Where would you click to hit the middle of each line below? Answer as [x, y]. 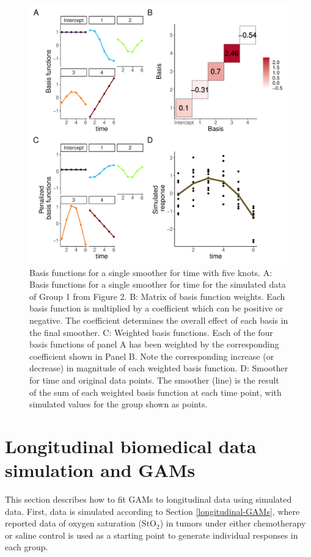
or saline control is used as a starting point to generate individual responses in [152, 535]
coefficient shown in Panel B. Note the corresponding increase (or [152, 356]
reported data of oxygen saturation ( [73, 523]
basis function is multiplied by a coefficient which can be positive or [156, 308]
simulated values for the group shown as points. [119, 404]
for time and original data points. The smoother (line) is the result [154, 380]
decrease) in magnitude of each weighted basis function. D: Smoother [159, 368]
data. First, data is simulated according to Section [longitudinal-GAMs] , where [152, 511]
